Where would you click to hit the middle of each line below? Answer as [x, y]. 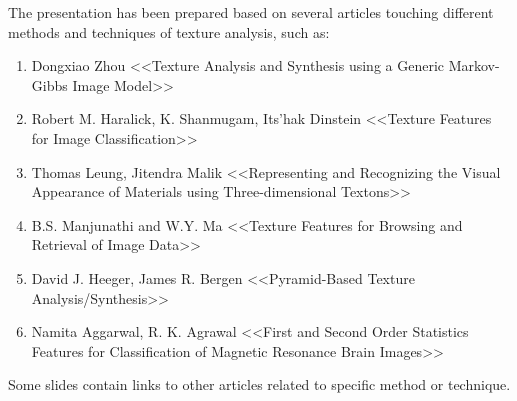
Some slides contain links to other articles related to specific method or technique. [259, 384]
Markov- [474, 65]
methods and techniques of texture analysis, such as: [169, 31]
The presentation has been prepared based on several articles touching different [251, 12]
